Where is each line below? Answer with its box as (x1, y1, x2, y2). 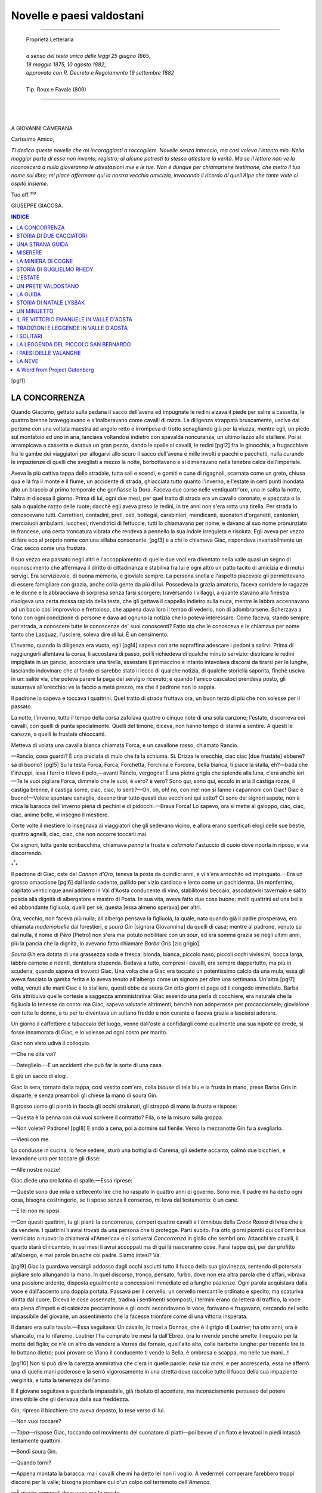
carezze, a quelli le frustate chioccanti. (11, 730, 107, 738)
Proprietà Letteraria (26, 36, 74, 43)
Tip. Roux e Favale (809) (26, 85, 86, 93)
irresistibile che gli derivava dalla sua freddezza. (11, 1396, 130, 1403)
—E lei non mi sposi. (11, 1207, 61, 1215)
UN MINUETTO (16, 308, 54, 315)
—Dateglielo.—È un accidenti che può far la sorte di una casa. (11, 1061, 163, 1068)
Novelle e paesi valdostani (11, 9, 144, 22)
